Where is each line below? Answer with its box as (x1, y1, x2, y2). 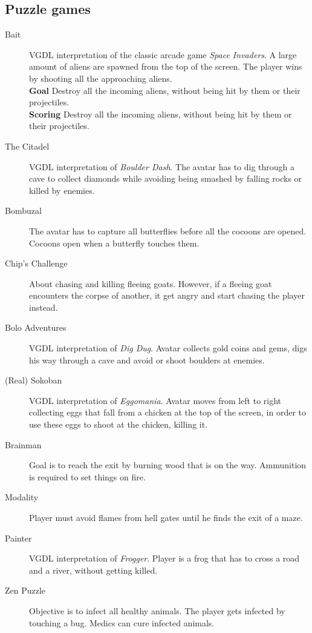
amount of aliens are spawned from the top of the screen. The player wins (29, 60, 302, 73)
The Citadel (5, 139, 50, 152)
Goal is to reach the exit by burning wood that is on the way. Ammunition (29, 459, 307, 471)
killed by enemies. (29, 184, 95, 196)
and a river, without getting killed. (29, 563, 158, 576)
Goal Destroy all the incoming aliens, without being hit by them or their (29, 84, 301, 96)
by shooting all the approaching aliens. (29, 71, 172, 84)
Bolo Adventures (5, 321, 67, 334)
